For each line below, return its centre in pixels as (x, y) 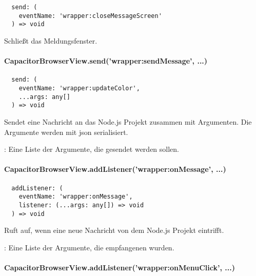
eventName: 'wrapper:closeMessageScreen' (90, 16)
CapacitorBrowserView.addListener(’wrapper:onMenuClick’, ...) (120, 267)
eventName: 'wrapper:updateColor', (79, 88)
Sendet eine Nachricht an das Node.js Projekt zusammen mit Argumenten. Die (128, 121)
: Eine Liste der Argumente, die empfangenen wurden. (89, 247)
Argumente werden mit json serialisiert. (66, 132)
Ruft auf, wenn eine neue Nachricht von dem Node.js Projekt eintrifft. (114, 230)
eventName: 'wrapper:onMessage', (76, 197)
